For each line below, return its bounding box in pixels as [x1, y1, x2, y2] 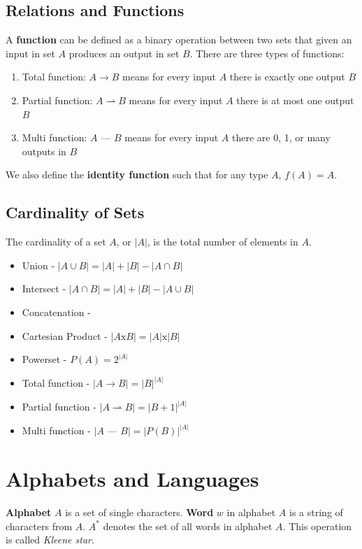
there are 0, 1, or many [231, 130, 331, 145]
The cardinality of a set [6, 234, 106, 249]
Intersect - [22, 281, 66, 296]
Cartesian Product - [22, 328, 108, 343]
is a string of [289, 504, 343, 519]
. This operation [282, 518, 352, 533]
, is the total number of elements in [147, 234, 298, 249]
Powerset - [22, 352, 67, 366]
